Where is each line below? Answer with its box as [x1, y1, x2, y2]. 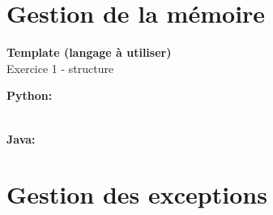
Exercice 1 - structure [6, 59, 114, 76]
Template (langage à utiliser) [6, 44, 172, 61]
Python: [6, 87, 53, 104]
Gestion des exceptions [6, 178, 267, 211]
